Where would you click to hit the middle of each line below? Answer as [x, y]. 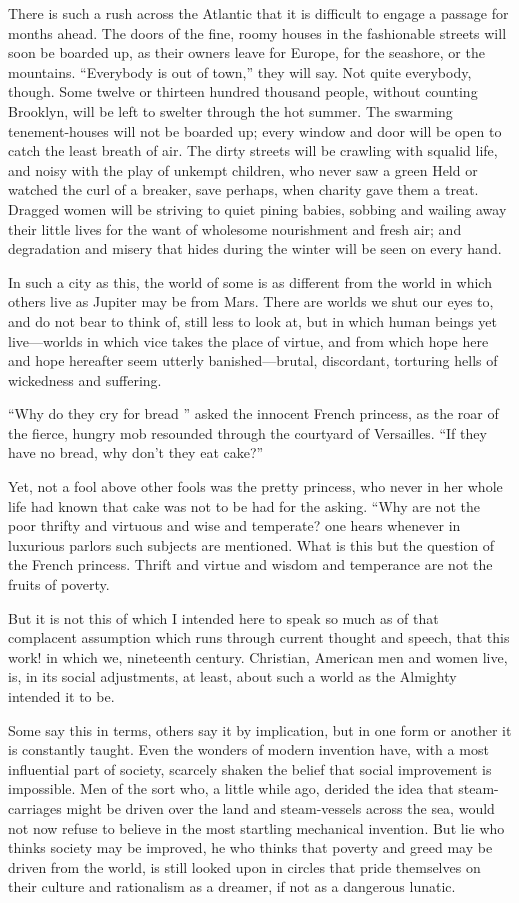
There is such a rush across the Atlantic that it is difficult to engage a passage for [258, 13]
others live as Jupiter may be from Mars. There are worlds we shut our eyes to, [251, 301]
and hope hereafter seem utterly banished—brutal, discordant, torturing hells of [253, 360]
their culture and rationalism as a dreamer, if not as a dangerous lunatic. [232, 886]
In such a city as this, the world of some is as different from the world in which [250, 281]
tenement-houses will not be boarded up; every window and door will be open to [255, 130]
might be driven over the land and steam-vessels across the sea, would [280, 807]
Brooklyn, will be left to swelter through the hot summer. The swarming [230, 110]
